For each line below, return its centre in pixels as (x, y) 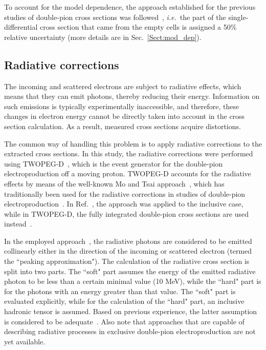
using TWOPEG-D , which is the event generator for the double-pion (114, 163)
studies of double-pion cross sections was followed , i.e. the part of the (115, 17)
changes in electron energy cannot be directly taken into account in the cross (125, 116)
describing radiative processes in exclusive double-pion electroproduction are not (130, 331)
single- (238, 17)
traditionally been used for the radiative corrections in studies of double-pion (125, 193)
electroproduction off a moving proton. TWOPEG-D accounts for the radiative (128, 173)
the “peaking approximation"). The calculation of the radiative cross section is (127, 261)
